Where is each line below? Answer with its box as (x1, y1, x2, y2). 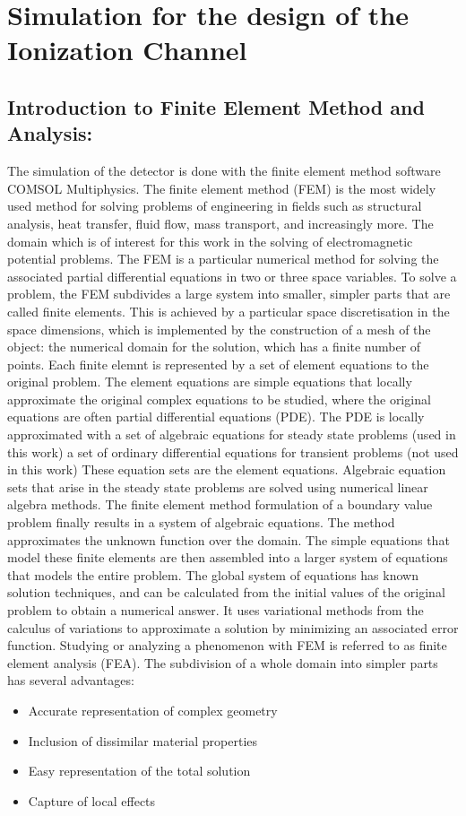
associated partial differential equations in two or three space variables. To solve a (7, 266, 457, 285)
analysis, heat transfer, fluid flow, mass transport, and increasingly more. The (7, 213, 434, 232)
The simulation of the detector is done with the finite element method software (7, 161, 441, 180)
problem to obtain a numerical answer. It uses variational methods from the (7, 601, 424, 619)
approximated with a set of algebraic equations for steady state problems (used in (7, 425, 456, 444)
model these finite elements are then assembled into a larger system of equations (7, 548, 448, 567)
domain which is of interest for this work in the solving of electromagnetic (7, 231, 413, 250)
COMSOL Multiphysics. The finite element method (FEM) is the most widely (7, 178, 436, 197)
